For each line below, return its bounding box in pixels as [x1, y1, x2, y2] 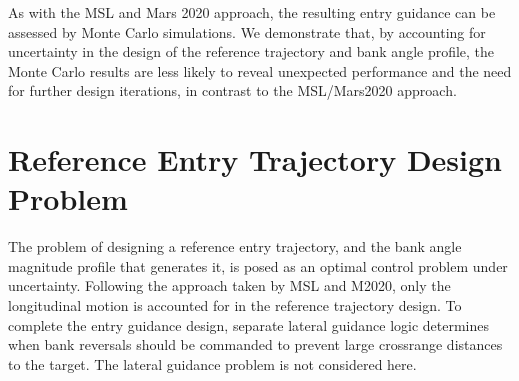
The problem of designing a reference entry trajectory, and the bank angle [8, 236, 462, 257]
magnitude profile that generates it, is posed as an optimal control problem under [8, 255, 508, 276]
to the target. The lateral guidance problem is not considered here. [8, 353, 417, 374]
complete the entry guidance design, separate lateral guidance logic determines [8, 314, 490, 335]
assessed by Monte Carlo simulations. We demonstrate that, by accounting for [8, 21, 486, 42]
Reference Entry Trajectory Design [8, 139, 503, 180]
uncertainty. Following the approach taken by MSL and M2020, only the [8, 275, 451, 296]
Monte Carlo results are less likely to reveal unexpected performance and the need [8, 60, 512, 81]
